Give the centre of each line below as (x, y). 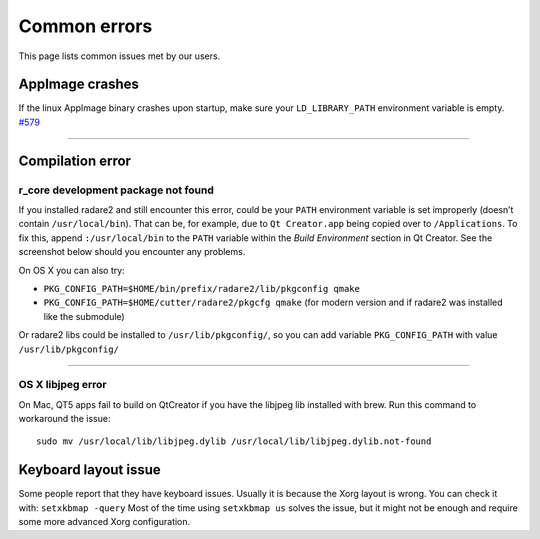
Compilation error (75, 160)
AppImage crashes (79, 84)
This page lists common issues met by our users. (119, 56)
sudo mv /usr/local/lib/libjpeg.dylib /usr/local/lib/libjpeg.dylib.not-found (234, 441)
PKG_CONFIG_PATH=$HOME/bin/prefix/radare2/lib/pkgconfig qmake (201, 288)
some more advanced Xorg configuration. (104, 522)
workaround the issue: (64, 419)
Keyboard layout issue (90, 470)
